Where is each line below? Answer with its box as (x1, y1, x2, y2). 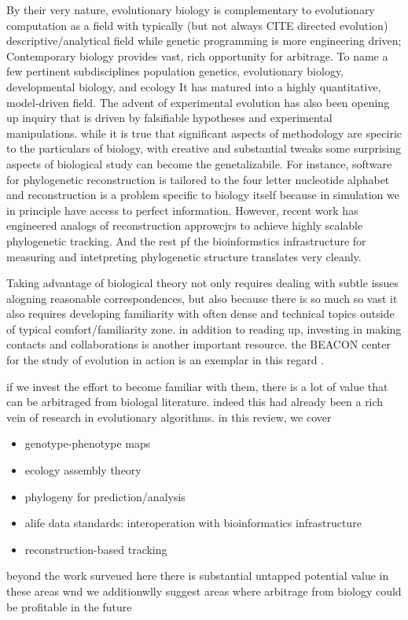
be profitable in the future (6, 598, 132, 614)
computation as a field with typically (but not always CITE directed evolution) (6, 17, 388, 33)
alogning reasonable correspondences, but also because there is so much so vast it (6, 290, 398, 306)
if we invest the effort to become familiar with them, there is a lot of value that (6, 378, 388, 394)
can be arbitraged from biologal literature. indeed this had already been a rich (6, 393, 384, 410)
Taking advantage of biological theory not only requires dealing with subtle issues (6, 275, 399, 291)
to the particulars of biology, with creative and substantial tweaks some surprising (6, 140, 402, 157)
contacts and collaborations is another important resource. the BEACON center (6, 336, 391, 352)
